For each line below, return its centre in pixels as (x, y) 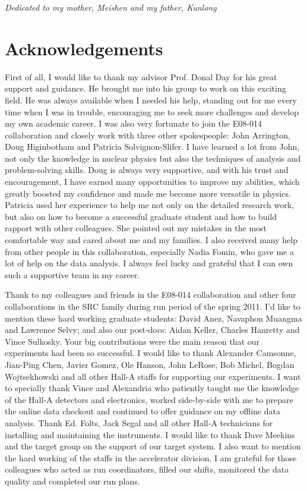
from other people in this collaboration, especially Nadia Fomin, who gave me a (149, 251)
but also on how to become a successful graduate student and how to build (141, 216)
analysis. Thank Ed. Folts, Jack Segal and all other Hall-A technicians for (139, 422)
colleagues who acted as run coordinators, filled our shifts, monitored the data (147, 469)
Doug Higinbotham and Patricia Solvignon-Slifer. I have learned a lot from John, (152, 147)
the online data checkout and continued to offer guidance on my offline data (143, 411)
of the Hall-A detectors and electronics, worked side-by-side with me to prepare (149, 399)
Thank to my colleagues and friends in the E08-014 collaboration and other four (151, 295)
